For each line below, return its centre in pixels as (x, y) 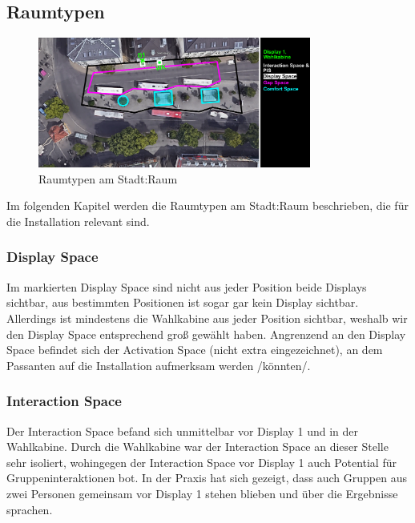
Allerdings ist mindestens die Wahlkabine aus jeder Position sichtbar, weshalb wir (207, 318)
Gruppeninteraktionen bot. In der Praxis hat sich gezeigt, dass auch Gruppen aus (207, 478)
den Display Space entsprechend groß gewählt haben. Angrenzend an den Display (206, 334)
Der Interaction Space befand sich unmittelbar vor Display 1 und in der (183, 430)
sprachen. (30, 509)
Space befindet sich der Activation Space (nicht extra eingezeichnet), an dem (195, 350)
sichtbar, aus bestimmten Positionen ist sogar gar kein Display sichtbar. (183, 302)
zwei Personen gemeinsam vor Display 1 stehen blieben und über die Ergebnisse (202, 493)
